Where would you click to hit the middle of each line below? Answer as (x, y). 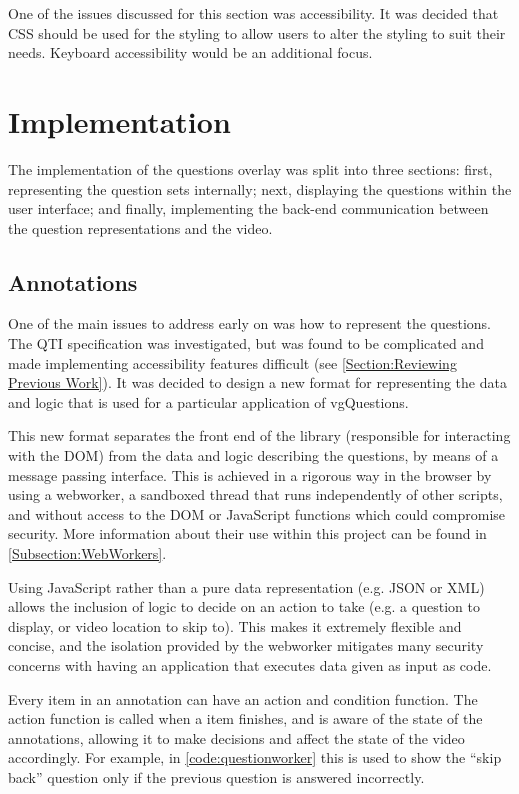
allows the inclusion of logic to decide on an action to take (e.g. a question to (244, 606)
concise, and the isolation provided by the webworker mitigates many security (246, 645)
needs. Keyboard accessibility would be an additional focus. (190, 52)
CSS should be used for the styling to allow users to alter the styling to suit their (257, 32)
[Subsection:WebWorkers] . (87, 553)
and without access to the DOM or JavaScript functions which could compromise (257, 513)
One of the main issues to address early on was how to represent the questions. (250, 323)
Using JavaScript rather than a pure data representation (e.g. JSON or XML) (246, 586)
